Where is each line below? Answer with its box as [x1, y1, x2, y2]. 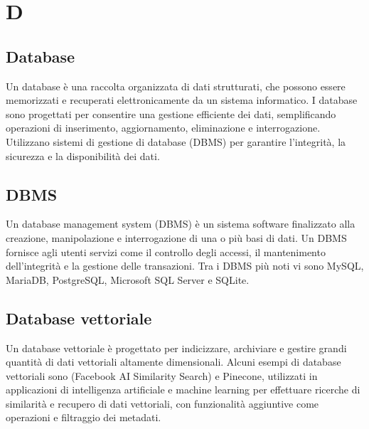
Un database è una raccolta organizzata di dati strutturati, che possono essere [6, 78, 346, 93]
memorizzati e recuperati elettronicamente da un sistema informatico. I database [6, 92, 358, 107]
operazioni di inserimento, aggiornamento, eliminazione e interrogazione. [6, 120, 321, 135]
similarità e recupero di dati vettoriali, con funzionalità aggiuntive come [6, 396, 319, 411]
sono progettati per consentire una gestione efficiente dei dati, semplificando [6, 106, 336, 121]
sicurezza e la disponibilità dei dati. [6, 148, 160, 163]
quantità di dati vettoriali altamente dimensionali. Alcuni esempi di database [6, 354, 341, 369]
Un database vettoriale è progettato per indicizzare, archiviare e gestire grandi [6, 340, 347, 355]
